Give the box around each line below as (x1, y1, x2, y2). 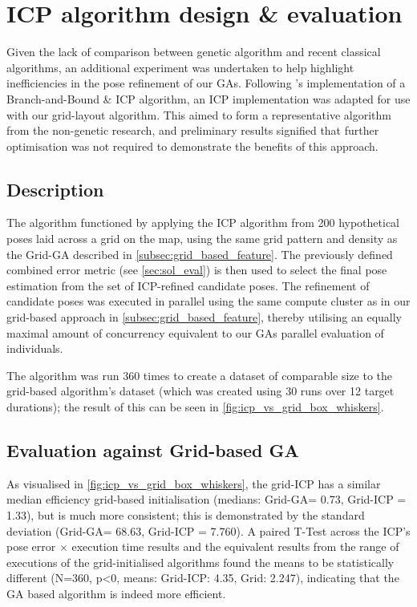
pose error (6, 538, 56, 555)
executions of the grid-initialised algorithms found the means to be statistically (6, 553, 395, 570)
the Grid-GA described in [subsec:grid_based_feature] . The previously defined (6, 245, 393, 262)
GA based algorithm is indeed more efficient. (6, 585, 226, 601)
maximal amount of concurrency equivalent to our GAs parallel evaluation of (6, 324, 384, 341)
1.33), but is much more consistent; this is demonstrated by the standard (6, 507, 365, 523)
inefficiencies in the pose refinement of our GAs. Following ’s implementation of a (6, 75, 406, 91)
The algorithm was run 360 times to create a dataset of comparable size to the (6, 366, 393, 383)
